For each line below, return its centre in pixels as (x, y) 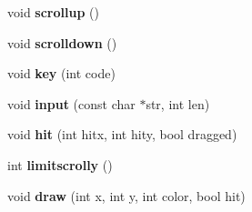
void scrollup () (53, 12)
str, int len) (178, 103)
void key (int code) (61, 73)
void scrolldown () (62, 42)
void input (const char (71, 103)
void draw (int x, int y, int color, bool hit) (126, 195)
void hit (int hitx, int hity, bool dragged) (122, 134)
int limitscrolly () (60, 164)
